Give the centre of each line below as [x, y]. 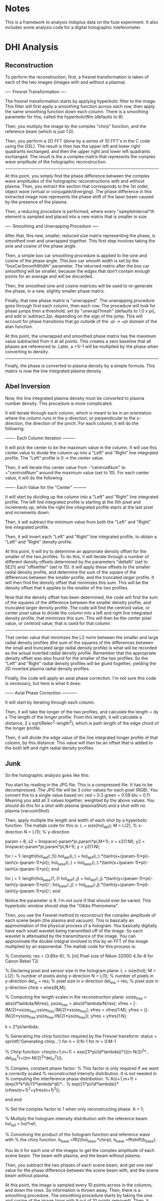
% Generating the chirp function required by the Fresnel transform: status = [81, 1036]
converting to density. [27, 351]
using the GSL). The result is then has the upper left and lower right [73, 146]
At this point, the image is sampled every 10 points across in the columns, [79, 1185]
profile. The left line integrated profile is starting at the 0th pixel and [73, 502]
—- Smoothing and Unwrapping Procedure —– [52, 226]
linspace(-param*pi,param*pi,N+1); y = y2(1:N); [53, 847]
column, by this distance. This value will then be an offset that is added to [79, 743]
